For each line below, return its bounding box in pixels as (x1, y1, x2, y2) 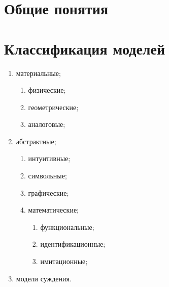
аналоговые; (28, 119, 65, 129)
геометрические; (28, 101, 79, 112)
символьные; (28, 170, 67, 181)
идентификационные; (40, 239, 106, 249)
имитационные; (40, 256, 88, 267)
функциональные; (40, 221, 94, 232)
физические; (28, 85, 66, 95)
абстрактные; (16, 136, 56, 146)
